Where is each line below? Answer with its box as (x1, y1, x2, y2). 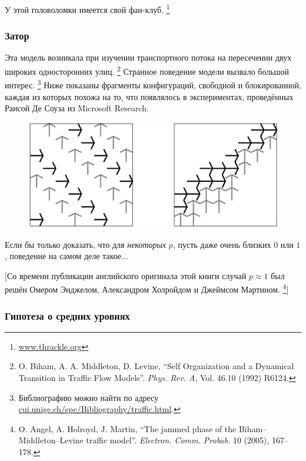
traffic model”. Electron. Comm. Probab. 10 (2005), (86, 434, 270, 446)
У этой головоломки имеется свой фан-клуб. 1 (5, 2, 170, 15)
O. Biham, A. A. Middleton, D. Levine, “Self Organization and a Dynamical (18, 360, 294, 372)
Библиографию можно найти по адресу (18, 391, 159, 403)
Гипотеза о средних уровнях (5, 308, 130, 323)
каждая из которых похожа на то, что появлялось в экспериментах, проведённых (5, 90, 294, 102)
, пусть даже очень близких (172, 238, 271, 250)
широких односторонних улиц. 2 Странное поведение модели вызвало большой (5, 64, 289, 77)
